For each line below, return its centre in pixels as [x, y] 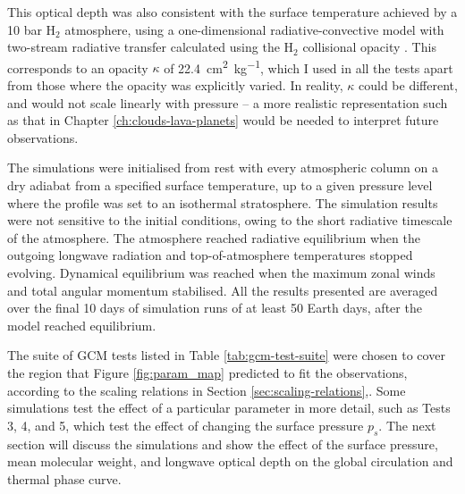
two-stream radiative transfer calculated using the [144, 47]
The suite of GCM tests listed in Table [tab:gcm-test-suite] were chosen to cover [226, 355]
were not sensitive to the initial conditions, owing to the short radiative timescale [230, 220]
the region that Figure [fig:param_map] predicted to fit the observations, [207, 372]
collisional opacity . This [369, 47]
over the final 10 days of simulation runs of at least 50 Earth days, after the [215, 308]
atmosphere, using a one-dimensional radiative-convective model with [254, 29]
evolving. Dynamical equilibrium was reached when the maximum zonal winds [221, 272]
